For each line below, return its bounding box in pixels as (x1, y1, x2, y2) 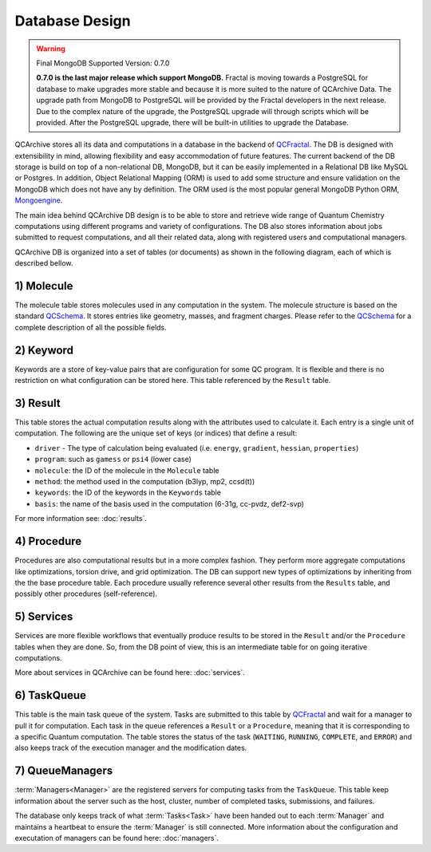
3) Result (14, 396, 61, 410)
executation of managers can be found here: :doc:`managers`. (14, 833, 219, 842)
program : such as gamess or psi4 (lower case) (34, 455, 192, 464)
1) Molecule (14, 279, 73, 293)
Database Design (14, 12, 131, 30)
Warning (36, 44, 65, 53)
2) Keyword (14, 343, 73, 357)
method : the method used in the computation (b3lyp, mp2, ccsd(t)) (34, 477, 255, 487)
